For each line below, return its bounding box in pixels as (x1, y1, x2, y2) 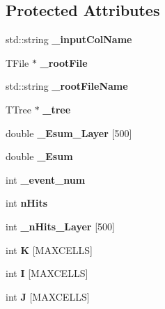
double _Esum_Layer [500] (6, 125, 132, 140)
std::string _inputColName (6, 32, 132, 47)
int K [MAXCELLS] (6, 242, 93, 257)
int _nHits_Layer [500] (6, 219, 115, 233)
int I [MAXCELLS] (6, 266, 88, 280)
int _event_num (6, 172, 86, 187)
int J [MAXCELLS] (6, 289, 90, 303)
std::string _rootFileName (6, 79, 128, 93)
